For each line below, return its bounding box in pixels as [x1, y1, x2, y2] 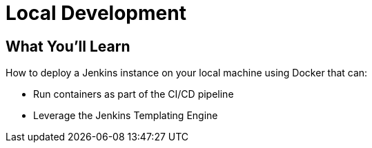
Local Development [6, 1, 186, 25]
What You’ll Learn [6, 37, 130, 55]
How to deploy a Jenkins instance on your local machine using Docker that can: [6, 67, 368, 79]
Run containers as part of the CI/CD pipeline [33, 88, 234, 101]
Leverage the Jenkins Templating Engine [33, 109, 218, 122]
